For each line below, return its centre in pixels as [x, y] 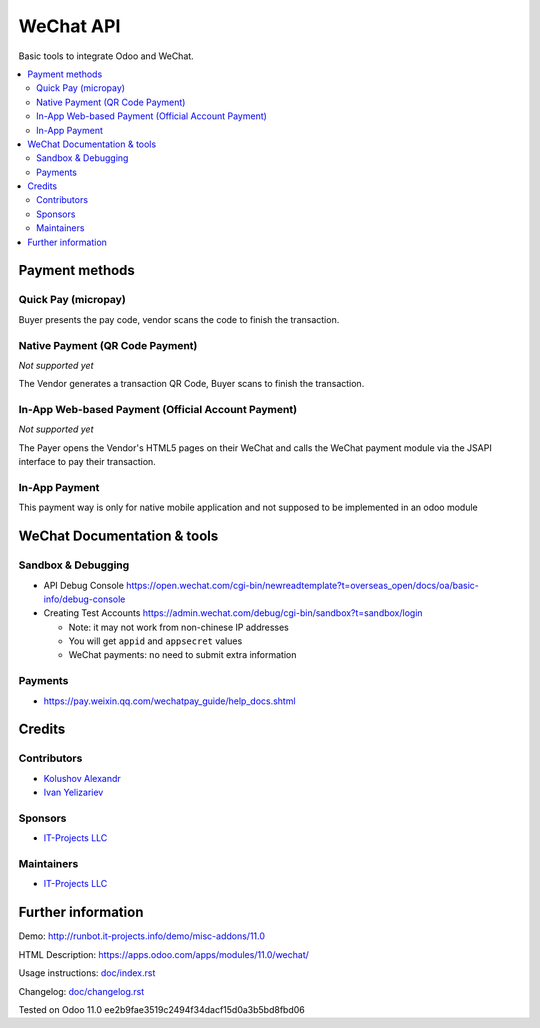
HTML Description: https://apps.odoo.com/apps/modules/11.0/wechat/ [164, 954]
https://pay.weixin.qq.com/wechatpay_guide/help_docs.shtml [169, 701]
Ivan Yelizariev [73, 792]
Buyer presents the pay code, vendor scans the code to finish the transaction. [179, 319]
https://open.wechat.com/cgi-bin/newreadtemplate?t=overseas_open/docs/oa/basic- [303, 585]
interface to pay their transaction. [87, 462]
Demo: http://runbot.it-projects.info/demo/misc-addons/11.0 [141, 936]
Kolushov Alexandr [82, 778]
